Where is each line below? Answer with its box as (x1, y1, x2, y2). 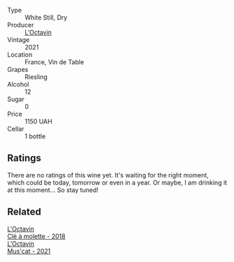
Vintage (7, 36, 30, 44)
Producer (7, 21, 34, 29)
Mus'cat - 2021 (7, 247, 51, 255)
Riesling (24, 73, 47, 81)
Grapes (7, 66, 29, 73)
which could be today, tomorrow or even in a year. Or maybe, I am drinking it (7, 178, 228, 187)
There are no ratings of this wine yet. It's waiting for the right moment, (7, 170, 210, 179)
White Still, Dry (24, 13, 68, 22)
